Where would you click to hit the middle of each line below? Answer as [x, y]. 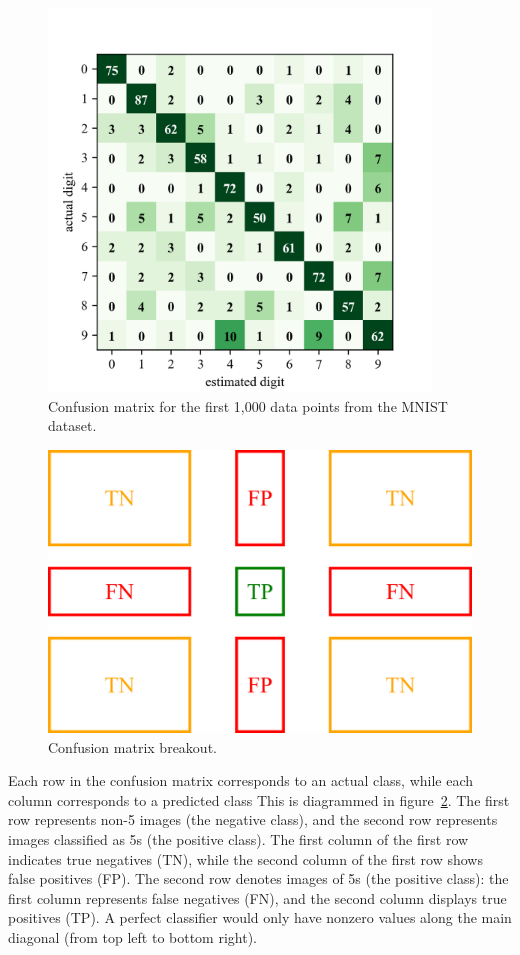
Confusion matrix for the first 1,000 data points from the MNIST [248, 405]
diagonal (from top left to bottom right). [133, 936]
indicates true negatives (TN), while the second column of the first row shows [245, 858]
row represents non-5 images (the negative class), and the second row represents [253, 819]
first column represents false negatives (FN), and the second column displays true [257, 897]
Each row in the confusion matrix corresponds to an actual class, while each [241, 780]
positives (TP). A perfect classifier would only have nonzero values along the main [260, 917]
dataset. [72, 425]
